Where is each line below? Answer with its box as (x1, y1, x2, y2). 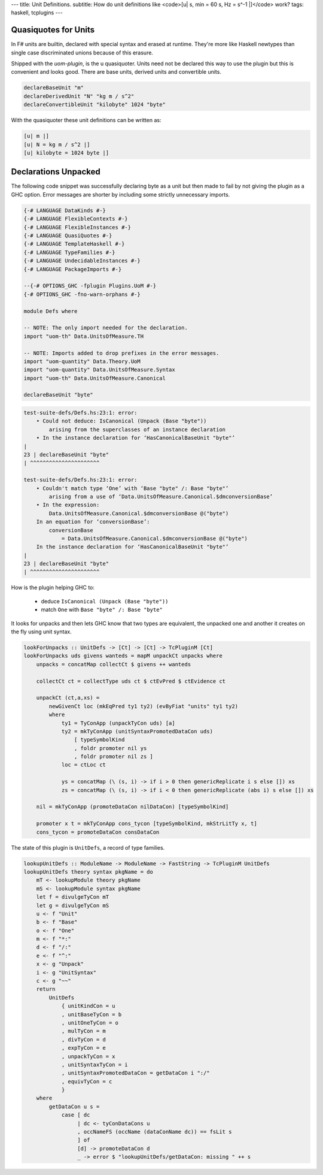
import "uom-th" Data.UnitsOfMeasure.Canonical (23, 374, 166, 382)
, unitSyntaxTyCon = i (61, 1061, 128, 1068)
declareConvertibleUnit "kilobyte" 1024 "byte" (23, 101, 166, 108)
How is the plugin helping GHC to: (11, 584, 95, 591)
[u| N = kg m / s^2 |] (23, 141, 90, 148)
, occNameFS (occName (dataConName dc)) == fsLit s (77, 1128, 232, 1135)
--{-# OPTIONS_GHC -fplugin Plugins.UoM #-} (23, 282, 157, 289)
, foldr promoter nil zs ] (74, 753, 154, 760)
